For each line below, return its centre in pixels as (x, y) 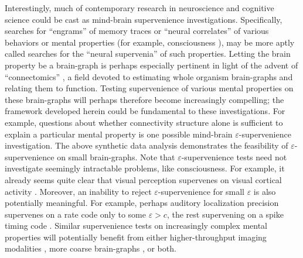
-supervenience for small (201, 191)
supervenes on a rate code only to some (75, 214)
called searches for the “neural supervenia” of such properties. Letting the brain (148, 54)
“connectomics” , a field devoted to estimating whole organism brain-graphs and (149, 76)
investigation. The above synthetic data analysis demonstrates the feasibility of (147, 145)
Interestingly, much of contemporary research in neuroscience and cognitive (139, 8)
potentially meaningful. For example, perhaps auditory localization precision (142, 203)
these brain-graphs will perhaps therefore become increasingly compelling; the (144, 99)
